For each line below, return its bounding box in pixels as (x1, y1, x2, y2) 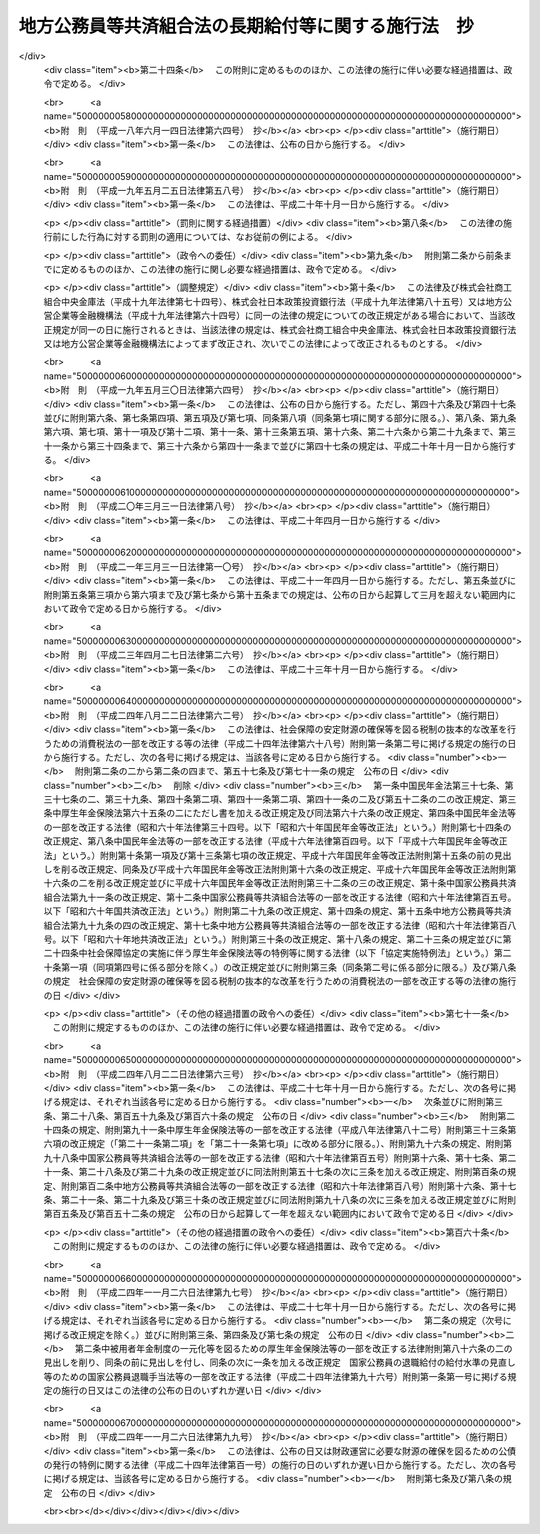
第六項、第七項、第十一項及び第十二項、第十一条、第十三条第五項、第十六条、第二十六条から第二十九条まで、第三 (43, 426, 517, 438)
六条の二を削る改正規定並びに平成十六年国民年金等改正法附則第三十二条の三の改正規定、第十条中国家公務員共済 (51, 877, 517, 889)
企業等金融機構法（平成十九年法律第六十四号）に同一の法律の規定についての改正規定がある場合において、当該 (51, 310, 507, 322)
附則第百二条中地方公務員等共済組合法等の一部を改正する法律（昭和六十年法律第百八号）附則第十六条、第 (60, 1180, 499, 1192)
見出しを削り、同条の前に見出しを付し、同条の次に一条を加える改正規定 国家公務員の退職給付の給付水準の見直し (43, 1356, 517, 1369)
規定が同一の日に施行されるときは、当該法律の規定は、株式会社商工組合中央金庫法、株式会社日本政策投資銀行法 (51, 323, 517, 335)
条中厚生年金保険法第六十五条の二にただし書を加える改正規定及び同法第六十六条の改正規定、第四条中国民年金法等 (43, 807, 517, 819)
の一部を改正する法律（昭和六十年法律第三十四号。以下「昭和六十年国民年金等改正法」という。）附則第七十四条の (43, 821, 512, 833)
